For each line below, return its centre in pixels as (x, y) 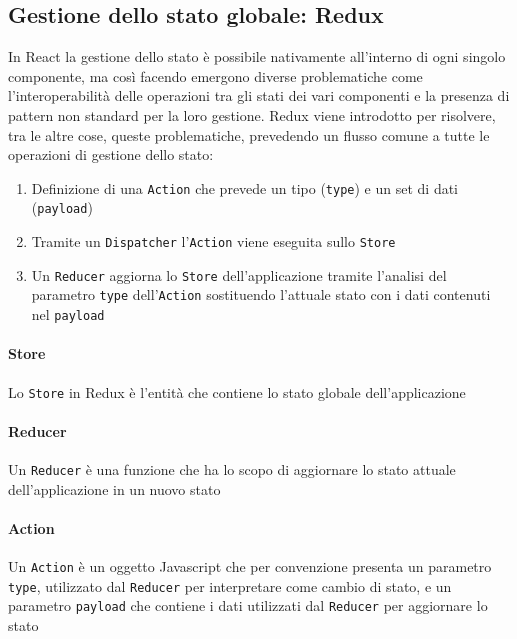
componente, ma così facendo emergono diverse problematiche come (215, 75)
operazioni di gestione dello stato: (111, 154)
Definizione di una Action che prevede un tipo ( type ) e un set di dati (244, 187)
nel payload (68, 314)
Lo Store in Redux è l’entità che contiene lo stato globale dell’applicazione (237, 391)
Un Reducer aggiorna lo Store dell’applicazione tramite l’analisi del (239, 274)
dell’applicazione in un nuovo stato (114, 488)
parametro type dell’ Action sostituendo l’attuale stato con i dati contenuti (261, 294)
